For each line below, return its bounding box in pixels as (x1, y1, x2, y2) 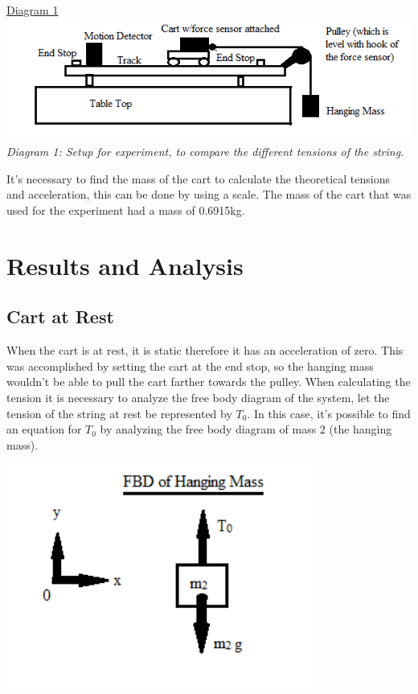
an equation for (6, 421, 82, 437)
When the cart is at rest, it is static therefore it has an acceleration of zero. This (6, 342, 404, 359)
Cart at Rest (6, 304, 114, 329)
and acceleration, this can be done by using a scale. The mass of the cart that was (6, 186, 412, 203)
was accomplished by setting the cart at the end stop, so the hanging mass (6, 357, 374, 374)
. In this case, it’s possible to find (247, 404, 411, 421)
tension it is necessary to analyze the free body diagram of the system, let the (6, 388, 390, 405)
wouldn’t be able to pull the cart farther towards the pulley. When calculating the (6, 373, 411, 390)
